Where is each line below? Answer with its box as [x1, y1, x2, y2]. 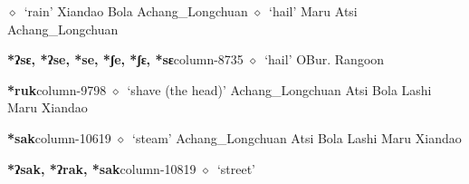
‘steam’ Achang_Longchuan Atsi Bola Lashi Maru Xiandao [132, 128, 462, 147]
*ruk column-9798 [7, 80, 107, 99]
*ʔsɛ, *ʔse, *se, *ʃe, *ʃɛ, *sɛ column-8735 [7, 50, 244, 69]
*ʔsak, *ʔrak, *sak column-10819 [7, 159, 196, 178]
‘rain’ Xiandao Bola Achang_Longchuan [24, 2, 248, 20]
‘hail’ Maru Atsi [268, 2, 358, 20]
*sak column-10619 [7, 128, 111, 147]
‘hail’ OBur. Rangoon [264, 50, 385, 69]
